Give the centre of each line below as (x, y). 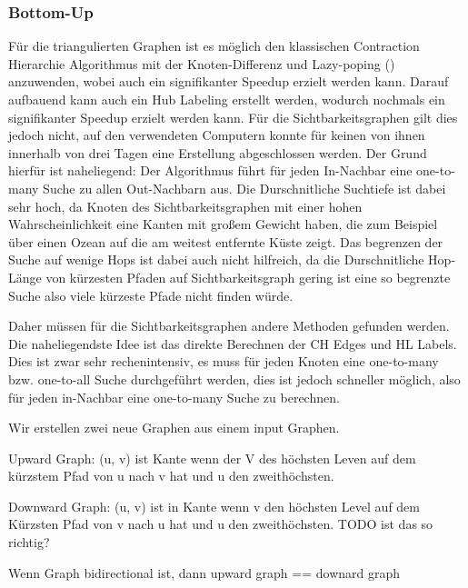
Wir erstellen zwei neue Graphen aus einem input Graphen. (174, 428)
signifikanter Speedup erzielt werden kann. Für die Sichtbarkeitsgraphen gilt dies (233, 117)
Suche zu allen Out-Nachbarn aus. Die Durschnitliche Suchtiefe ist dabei (244, 188)
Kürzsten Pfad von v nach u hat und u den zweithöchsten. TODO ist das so (221, 524)
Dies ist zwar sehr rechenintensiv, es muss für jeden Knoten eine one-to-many (224, 361)
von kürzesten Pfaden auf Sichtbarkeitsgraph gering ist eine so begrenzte (248, 277)
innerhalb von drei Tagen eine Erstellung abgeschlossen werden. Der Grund (218, 152)
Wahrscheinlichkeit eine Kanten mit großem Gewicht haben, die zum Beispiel (223, 224)
